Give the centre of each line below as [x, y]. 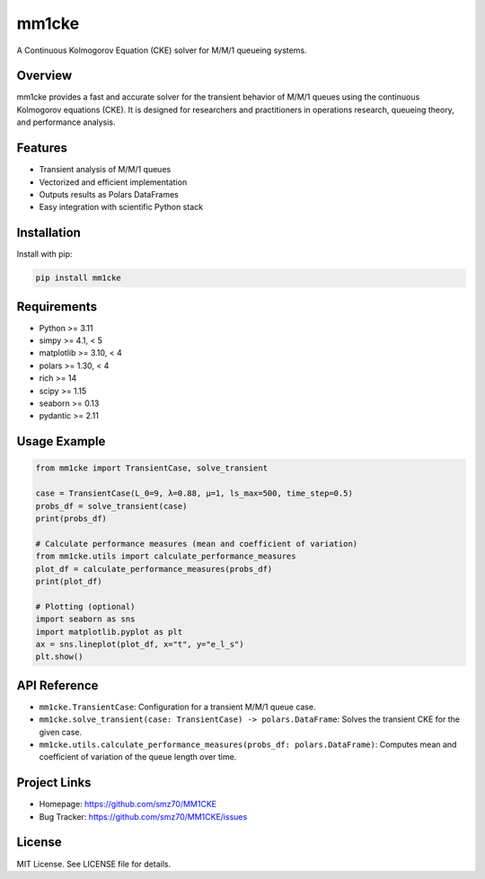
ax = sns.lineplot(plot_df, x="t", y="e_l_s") [140, 644]
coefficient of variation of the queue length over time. [138, 757]
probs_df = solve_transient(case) [111, 506]
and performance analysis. [66, 122]
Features [42, 148]
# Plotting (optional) [85, 607]
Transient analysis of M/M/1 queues [105, 170]
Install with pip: [44, 254]
